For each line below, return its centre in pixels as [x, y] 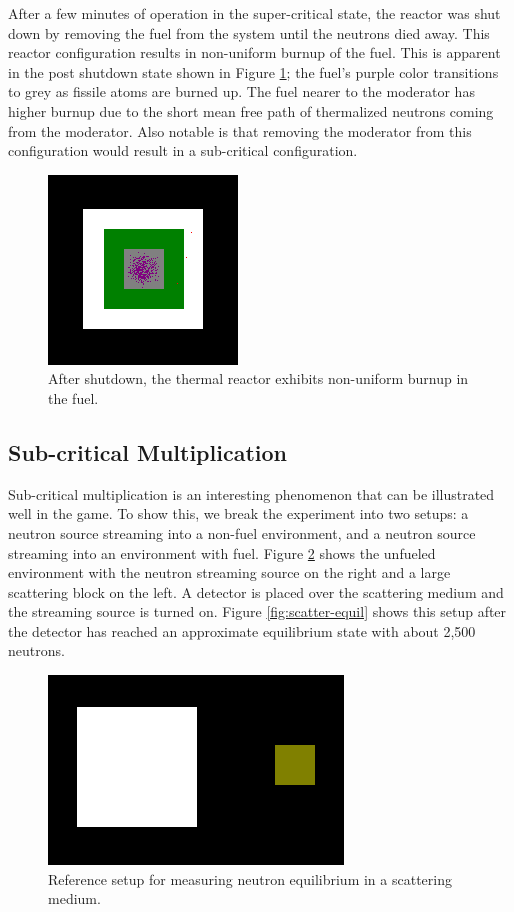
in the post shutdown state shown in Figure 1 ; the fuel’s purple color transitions [253, 71]
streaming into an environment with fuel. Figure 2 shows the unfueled [222, 552]
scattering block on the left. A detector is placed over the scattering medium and [256, 591]
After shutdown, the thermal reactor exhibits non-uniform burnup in [258, 378]
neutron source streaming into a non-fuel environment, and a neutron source [242, 532]
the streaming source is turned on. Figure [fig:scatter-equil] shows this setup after [257, 611]
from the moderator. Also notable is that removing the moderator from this [240, 130]
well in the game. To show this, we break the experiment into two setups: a [238, 513]
